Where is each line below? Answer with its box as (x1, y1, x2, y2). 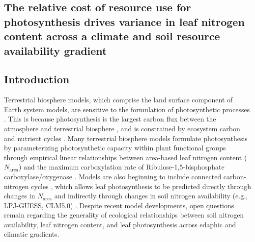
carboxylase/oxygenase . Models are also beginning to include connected (4, 171, 222, 181)
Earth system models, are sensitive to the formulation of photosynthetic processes (4, 104, 250, 114)
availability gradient (4, 43, 107, 58)
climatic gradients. (4, 229, 59, 239)
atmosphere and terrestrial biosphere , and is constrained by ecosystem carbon (4, 123, 240, 133)
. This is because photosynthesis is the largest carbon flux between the (4, 114, 216, 124)
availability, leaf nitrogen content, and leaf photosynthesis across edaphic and (4, 219, 236, 229)
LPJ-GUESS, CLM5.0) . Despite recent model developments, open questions (4, 200, 234, 210)
